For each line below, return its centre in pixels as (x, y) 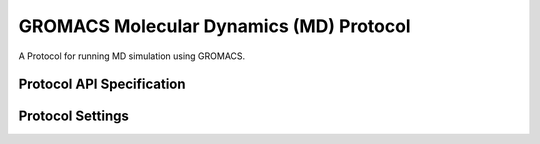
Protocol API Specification (102, 84)
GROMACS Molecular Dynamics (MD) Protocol (214, 26)
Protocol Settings (73, 116)
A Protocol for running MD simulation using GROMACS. (132, 56)
